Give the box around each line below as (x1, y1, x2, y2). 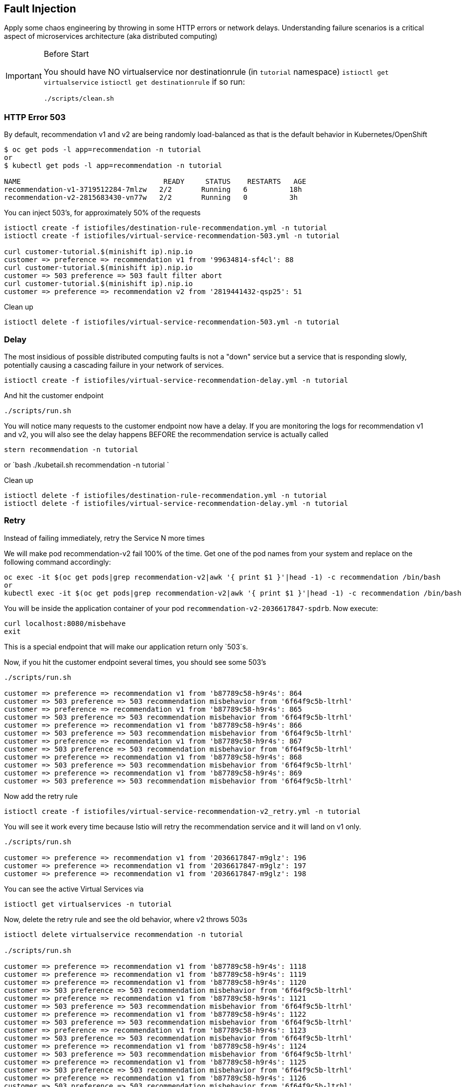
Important (5, 70, 42, 81)
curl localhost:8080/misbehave (4, 619, 126, 627)
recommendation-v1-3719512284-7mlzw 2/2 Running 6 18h (4, 185, 302, 194)
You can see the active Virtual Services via (4, 884, 144, 893)
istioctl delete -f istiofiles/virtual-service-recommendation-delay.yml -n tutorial (4, 499, 349, 507)
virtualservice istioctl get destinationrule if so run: (43, 77, 245, 87)
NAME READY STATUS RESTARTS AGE (4, 177, 306, 186)
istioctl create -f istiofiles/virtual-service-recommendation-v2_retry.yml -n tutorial (4, 807, 361, 815)
